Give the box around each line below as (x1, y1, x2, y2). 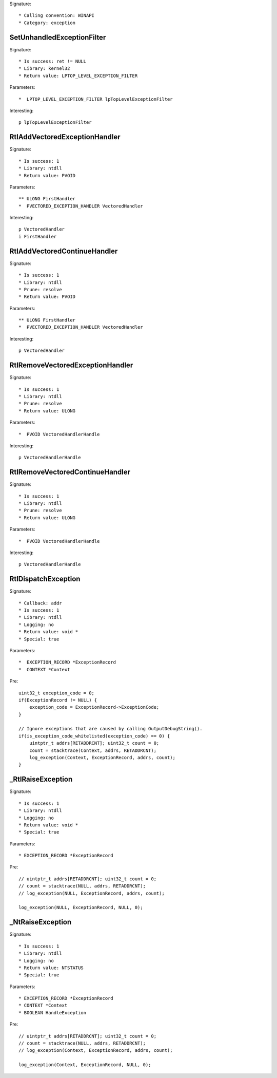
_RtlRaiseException (9, 775, 73, 784)
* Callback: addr (18, 600, 62, 606)
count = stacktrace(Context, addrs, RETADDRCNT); (29, 747, 156, 753)
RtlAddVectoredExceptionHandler (9, 133, 121, 141)
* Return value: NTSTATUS (18, 964, 84, 971)
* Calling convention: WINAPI (18, 13, 95, 18)
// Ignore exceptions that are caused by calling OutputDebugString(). (18, 726, 203, 732)
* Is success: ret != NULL (18, 59, 87, 64)
